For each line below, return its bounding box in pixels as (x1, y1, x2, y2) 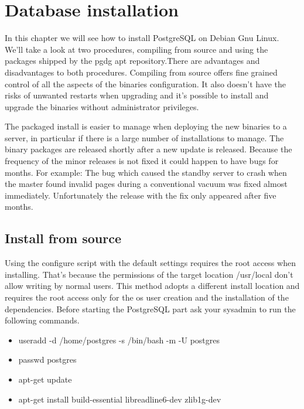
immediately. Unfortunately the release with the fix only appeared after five (5, 189, 276, 201)
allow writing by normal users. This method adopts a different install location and (5, 280, 300, 292)
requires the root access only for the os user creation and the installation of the (5, 291, 289, 304)
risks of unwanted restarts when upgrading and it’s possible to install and (5, 89, 269, 101)
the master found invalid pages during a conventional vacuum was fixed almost (5, 178, 288, 190)
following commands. (5, 314, 80, 326)
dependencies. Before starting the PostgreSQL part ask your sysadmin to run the (5, 302, 296, 315)
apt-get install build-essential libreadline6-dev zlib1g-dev (18, 393, 221, 405)
